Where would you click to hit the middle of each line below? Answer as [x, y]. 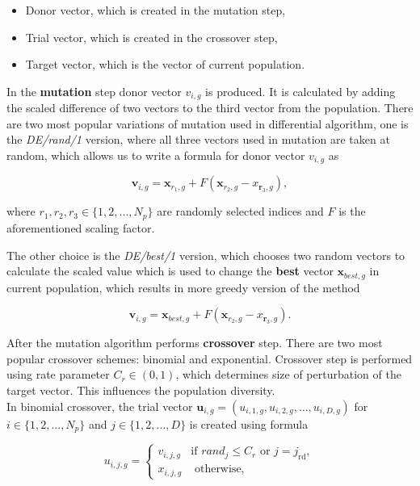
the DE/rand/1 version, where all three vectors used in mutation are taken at [198, 139]
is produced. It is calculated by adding [300, 91]
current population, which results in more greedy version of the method [183, 287]
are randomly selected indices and [240, 211]
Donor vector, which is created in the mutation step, [155, 10]
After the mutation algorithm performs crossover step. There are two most [195, 343]
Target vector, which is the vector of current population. [165, 64]
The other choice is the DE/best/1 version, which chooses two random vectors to [206, 255]
